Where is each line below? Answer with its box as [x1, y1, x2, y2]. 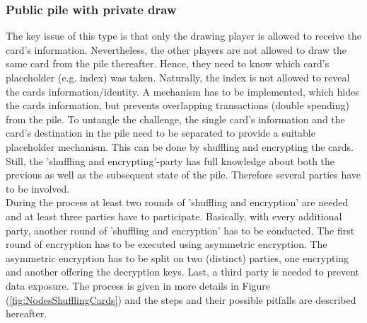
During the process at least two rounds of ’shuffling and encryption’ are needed [6, 195, 349, 210]
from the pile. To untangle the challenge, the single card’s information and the [6, 111, 345, 126]
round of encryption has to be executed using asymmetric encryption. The [6, 237, 327, 251]
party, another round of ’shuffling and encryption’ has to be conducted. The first [6, 222, 355, 237]
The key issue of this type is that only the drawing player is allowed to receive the [6, 28, 361, 43]
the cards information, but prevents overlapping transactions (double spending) [6, 98, 349, 113]
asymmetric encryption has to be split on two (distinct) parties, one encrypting [6, 250, 349, 265]
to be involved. [6, 181, 70, 195]
